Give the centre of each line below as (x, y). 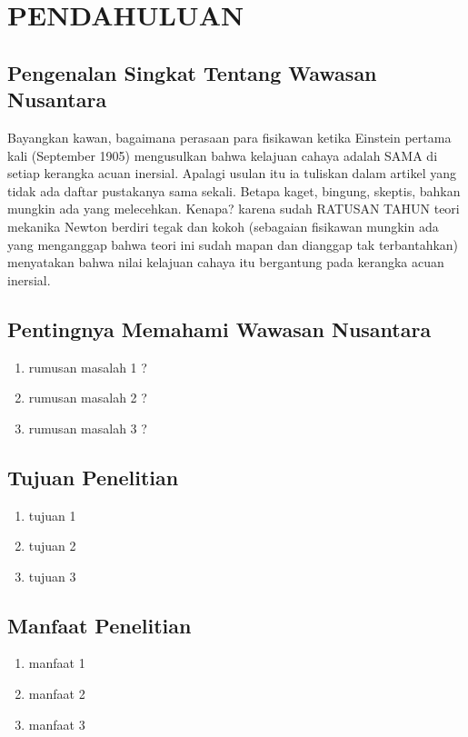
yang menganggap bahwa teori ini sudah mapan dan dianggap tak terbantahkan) (233, 244)
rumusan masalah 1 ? (88, 367)
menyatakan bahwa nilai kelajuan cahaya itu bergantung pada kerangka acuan (226, 262)
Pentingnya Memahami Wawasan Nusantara (219, 329)
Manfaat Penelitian (100, 625)
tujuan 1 (52, 515)
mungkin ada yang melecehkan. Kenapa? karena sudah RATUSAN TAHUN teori (234, 209)
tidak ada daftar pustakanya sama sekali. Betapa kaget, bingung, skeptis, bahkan (234, 190)
